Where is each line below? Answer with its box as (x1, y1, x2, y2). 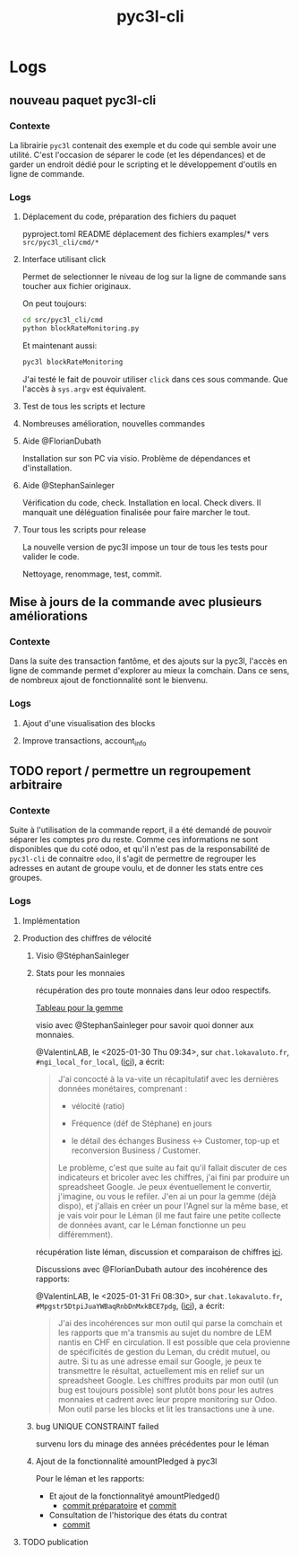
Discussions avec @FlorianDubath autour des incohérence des (35, 1263, 269, 1274)
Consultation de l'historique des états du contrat (48, 1509, 227, 1520)
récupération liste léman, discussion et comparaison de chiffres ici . (35, 1246, 284, 1257)
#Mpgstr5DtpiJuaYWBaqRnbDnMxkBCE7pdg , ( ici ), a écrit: (35, 1300, 226, 1311)
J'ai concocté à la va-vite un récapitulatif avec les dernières (57, 1073, 279, 1084)
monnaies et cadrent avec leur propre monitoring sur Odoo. (57, 1393, 278, 1404)
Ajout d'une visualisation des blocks (21, 717, 156, 728)
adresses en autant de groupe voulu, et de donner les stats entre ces (9, 863, 264, 874)
